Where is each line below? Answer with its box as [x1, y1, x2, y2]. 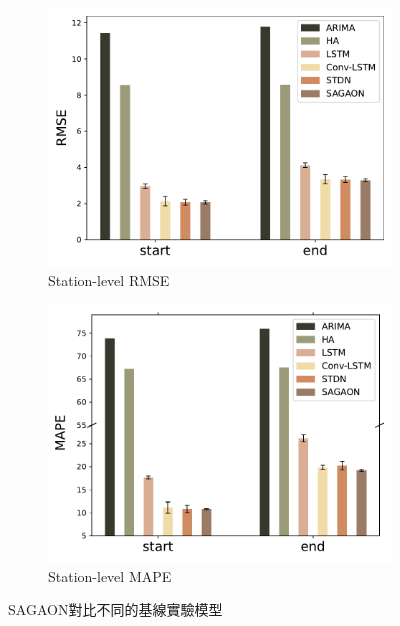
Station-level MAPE [48, 565, 172, 586]
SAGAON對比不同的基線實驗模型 [8, 599, 223, 620]
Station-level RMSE [48, 269, 170, 290]
